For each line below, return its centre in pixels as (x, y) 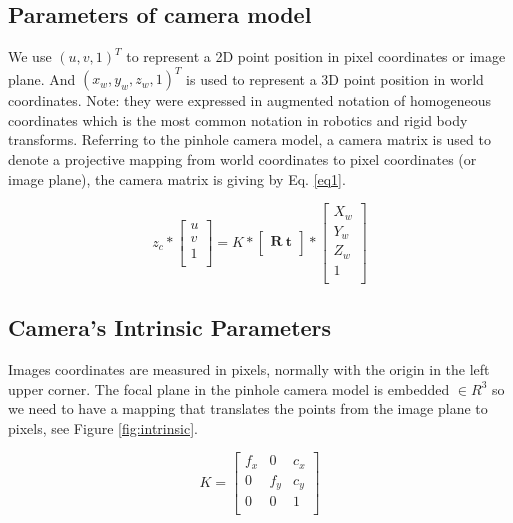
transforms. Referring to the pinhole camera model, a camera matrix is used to (249, 139)
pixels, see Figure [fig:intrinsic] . (103, 427)
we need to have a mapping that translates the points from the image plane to (248, 408)
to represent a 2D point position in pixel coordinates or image (316, 56)
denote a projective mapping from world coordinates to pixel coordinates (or (242, 159)
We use (30, 56)
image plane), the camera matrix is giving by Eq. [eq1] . (177, 178)
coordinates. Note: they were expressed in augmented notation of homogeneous (250, 100)
